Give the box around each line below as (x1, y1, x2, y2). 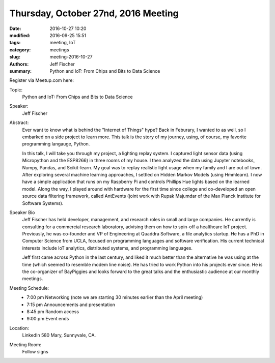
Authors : (9, 61, 29, 67)
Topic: (9, 86, 23, 93)
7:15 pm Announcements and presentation (26, 301, 116, 308)
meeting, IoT (49, 40, 76, 46)
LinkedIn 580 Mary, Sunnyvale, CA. (22, 332, 96, 338)
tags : (9, 40, 21, 46)
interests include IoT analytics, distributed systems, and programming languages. (22, 245, 193, 251)
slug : (9, 54, 20, 60)
